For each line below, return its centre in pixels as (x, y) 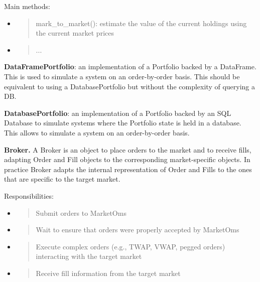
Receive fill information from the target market (108, 273)
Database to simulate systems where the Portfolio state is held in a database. (123, 123)
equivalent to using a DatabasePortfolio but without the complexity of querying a (129, 86)
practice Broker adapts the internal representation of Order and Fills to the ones (128, 169)
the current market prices (75, 33)
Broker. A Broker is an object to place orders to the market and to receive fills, (128, 149)
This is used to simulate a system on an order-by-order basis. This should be (122, 76)
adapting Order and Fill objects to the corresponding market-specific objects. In (127, 159)
